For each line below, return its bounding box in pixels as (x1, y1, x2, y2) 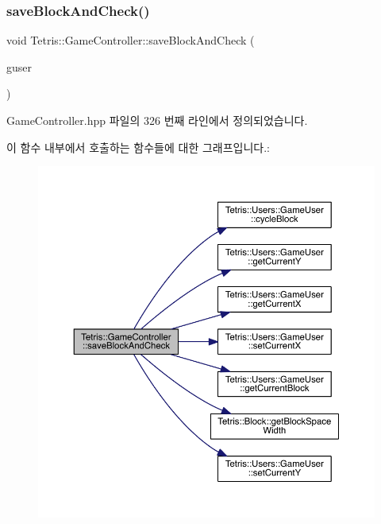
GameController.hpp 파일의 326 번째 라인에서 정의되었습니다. (6, 112, 308, 128)
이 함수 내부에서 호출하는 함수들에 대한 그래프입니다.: (6, 138, 270, 155)
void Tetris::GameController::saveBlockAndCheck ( (6, 32, 255, 49)
